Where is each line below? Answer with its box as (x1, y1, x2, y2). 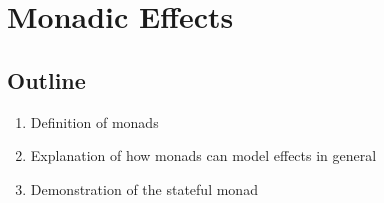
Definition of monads (30, 111, 159, 132)
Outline (7, 64, 86, 95)
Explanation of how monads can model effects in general (30, 145, 377, 166)
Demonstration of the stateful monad (30, 178, 258, 199)
